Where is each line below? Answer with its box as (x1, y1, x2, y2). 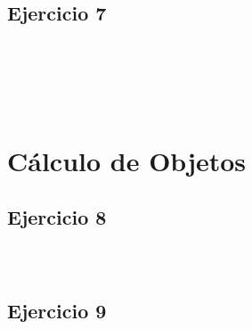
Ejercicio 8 (7, 203, 107, 231)
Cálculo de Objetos (7, 142, 247, 178)
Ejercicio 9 (7, 296, 107, 324)
